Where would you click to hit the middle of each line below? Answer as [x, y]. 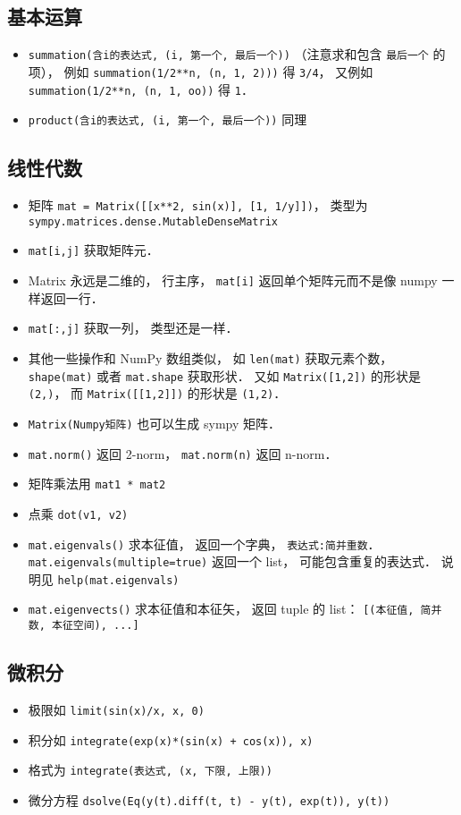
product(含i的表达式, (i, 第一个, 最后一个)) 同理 [168, 119]
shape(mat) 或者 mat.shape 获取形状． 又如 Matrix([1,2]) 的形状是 [224, 375]
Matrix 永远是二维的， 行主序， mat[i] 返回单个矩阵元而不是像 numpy [233, 280]
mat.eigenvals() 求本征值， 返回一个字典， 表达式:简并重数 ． [204, 543]
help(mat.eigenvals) [118, 580]
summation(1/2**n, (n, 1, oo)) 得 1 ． [141, 89]
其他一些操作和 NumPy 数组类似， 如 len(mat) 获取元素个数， [210, 357]
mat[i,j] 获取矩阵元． [93, 250]
